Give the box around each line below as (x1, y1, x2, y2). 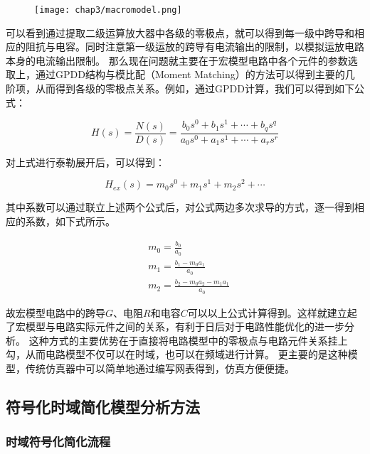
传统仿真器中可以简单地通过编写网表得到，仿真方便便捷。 (25, 360, 295, 375)
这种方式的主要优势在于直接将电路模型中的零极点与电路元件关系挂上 (28, 333, 348, 347)
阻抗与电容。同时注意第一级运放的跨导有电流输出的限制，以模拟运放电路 (25, 39, 364, 54)
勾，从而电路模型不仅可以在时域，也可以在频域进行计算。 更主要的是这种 (6, 347, 348, 362)
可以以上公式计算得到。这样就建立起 (187, 305, 357, 320)
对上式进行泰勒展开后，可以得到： (6, 154, 165, 169)
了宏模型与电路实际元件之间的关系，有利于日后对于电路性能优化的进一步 (6, 319, 344, 334)
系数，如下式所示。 (25, 214, 115, 229)
